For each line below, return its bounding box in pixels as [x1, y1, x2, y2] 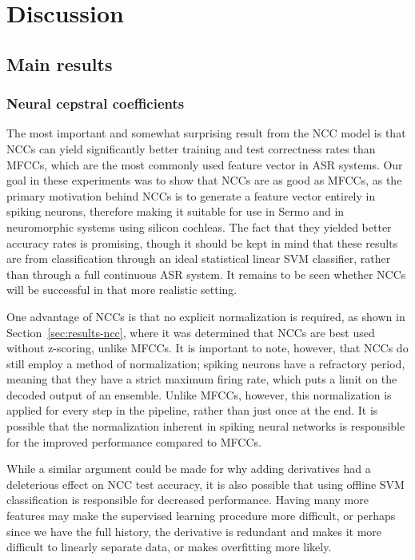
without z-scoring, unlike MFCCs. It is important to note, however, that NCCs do [6, 340, 409, 356]
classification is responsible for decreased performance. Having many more [6, 491, 369, 508]
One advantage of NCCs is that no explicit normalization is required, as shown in [6, 308, 405, 324]
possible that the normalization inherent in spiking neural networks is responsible [6, 418, 405, 435]
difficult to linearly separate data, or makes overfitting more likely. [6, 538, 332, 555]
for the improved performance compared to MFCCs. [6, 433, 261, 450]
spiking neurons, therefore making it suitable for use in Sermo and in [6, 203, 345, 220]
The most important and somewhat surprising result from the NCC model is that [6, 125, 406, 141]
